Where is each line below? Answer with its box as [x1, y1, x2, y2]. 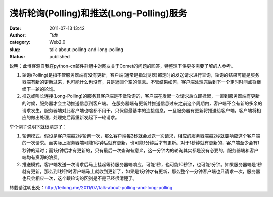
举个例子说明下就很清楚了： [9, 124, 67, 130]
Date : [9, 25, 21, 31]
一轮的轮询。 [30, 86, 58, 92]
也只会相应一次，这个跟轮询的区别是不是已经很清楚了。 [22, 175, 138, 181]
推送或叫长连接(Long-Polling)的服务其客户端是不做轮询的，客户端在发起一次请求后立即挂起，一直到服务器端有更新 [22, 93, 260, 100]
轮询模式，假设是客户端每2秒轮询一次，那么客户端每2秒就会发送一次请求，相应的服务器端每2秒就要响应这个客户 [22, 133, 256, 139]
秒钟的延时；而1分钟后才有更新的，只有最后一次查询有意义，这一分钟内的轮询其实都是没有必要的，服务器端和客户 [22, 147, 259, 153]
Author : [9, 32, 26, 38]
